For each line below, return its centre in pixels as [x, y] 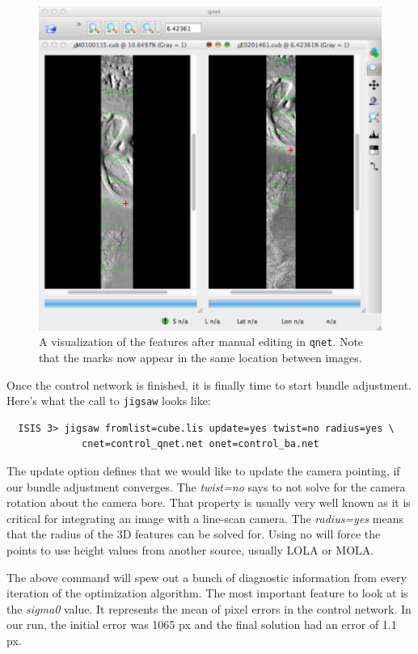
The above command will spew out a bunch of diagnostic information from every [207, 577]
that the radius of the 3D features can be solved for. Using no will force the [194, 534]
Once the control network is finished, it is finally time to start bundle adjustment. [209, 384]
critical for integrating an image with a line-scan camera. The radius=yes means [205, 518]
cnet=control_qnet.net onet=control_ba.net [201, 444]
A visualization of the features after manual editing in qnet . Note [201, 342]
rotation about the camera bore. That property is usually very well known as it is [209, 502]
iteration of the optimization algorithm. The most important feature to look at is [207, 593]
